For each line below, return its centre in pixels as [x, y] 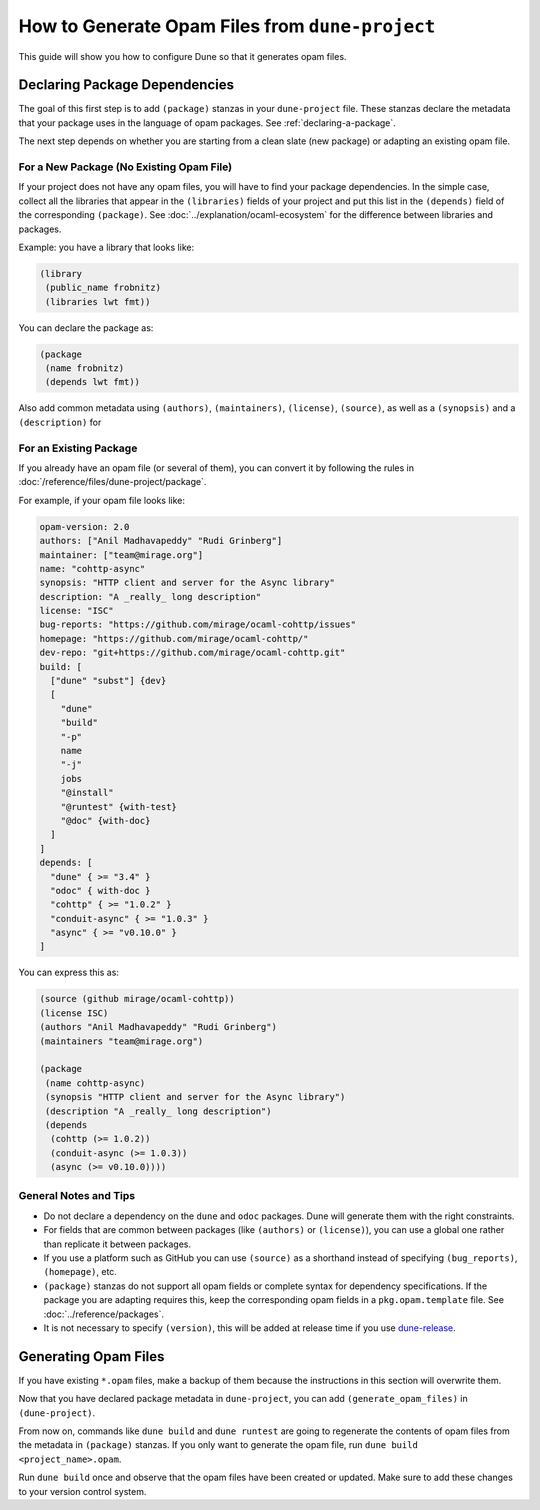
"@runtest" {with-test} [118, 806]
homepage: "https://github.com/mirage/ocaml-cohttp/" [174, 638]
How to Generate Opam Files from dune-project [227, 26]
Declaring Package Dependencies [126, 85]
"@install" [87, 793]
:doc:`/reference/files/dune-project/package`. [112, 482]
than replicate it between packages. [117, 1244]
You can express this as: [69, 972]
